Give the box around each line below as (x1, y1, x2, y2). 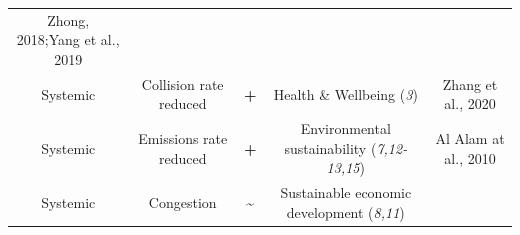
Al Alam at (435, 128, 505, 149)
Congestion (148, 192, 217, 213)
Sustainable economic (280, 182, 412, 203)
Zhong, (47, 9, 90, 30)
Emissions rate (138, 128, 228, 149)
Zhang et (442, 73, 498, 94)
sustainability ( (284, 137, 377, 158)
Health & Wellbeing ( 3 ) (273, 83, 418, 104)
